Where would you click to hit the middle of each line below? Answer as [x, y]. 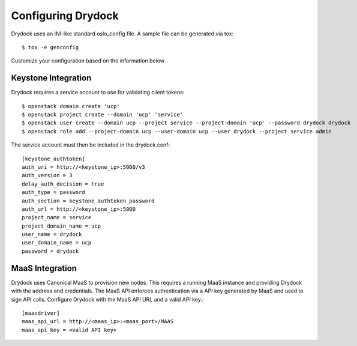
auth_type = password [53, 193]
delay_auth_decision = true [63, 184]
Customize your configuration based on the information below [88, 61]
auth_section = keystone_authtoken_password [88, 201]
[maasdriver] [41, 313]
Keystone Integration [51, 78]
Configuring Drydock [65, 16]
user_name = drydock [52, 235]
